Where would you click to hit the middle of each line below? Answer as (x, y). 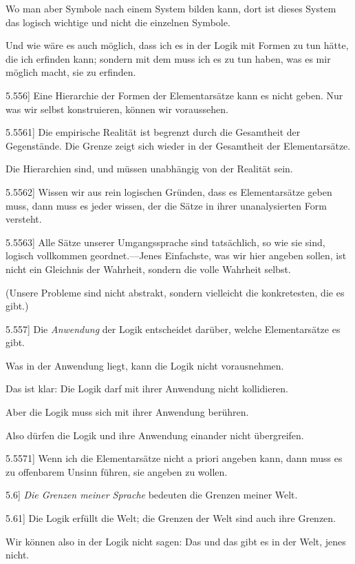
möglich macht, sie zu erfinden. (71, 72)
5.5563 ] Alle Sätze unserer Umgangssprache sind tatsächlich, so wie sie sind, (165, 242)
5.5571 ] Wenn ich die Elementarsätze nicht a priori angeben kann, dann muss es (174, 458)
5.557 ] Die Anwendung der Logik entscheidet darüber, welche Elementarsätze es (173, 329)
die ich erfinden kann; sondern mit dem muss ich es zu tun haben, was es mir (168, 58)
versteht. (24, 219)
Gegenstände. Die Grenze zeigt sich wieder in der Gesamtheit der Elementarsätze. (178, 145)
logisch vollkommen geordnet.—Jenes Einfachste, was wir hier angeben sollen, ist (176, 255)
